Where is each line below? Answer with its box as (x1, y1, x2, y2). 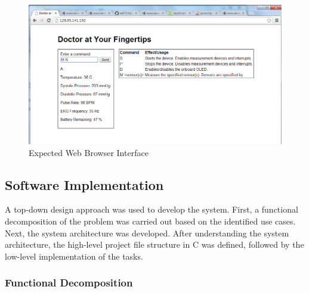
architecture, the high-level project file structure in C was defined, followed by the (5, 238, 304, 251)
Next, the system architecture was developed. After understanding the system (5, 226, 289, 239)
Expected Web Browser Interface (29, 146, 149, 158)
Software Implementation (5, 175, 164, 194)
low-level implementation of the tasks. (5, 250, 143, 262)
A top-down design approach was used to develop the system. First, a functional (5, 203, 298, 216)
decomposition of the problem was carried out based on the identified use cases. (5, 214, 296, 227)
